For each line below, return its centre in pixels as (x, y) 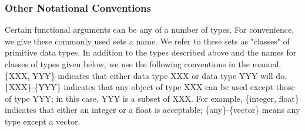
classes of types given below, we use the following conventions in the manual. (143, 64)
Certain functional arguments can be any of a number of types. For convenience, (150, 30)
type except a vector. (43, 121)
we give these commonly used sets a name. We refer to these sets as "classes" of (147, 41)
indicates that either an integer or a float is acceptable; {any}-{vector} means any (152, 110)
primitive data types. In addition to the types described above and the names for (151, 52)
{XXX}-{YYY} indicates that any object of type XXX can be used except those (150, 87)
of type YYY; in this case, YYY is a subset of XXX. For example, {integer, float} (152, 98)
